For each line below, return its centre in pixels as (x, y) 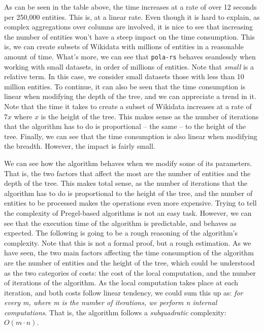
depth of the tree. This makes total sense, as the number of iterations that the (126, 183)
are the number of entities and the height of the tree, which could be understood (129, 262)
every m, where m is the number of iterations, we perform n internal (111, 302)
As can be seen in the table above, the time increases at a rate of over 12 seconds (130, 7)
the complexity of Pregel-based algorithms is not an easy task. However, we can (128, 212)
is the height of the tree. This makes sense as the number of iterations (150, 116)
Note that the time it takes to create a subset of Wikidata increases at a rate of (128, 106)
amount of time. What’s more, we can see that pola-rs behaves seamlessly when (130, 56)
